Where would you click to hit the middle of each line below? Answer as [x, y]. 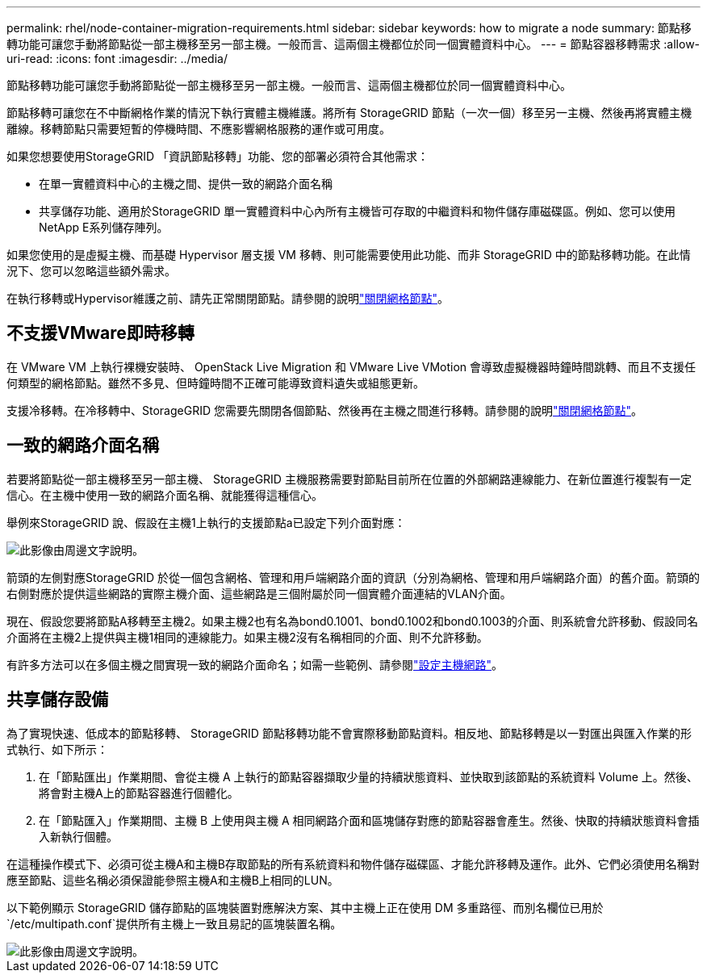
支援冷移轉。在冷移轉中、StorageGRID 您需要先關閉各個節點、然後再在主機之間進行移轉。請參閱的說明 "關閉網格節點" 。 [325, 410]
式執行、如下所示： [57, 749]
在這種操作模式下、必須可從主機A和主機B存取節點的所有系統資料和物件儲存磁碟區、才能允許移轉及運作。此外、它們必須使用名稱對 [353, 864]
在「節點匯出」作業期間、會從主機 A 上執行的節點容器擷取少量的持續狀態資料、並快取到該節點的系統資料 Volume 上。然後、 [368, 776]
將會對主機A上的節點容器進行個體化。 [139, 793]
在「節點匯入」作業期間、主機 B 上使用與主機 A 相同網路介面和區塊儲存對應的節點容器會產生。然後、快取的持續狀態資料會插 [369, 820]
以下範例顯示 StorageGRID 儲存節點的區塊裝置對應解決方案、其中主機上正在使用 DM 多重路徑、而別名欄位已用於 [305, 907]
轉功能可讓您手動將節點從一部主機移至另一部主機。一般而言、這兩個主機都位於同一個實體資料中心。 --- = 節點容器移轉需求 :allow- [353, 44]
